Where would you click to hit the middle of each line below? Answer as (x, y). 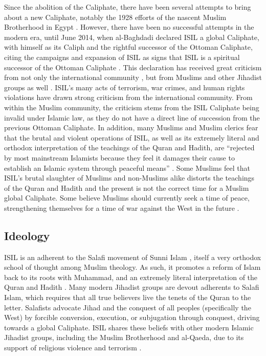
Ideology (27, 235)
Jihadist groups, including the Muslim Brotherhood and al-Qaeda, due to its (124, 337)
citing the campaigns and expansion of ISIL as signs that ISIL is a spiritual (122, 57)
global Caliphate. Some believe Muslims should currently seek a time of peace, (127, 198)
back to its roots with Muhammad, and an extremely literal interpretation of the (131, 277)
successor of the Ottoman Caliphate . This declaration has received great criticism (133, 67)
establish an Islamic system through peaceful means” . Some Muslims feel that (127, 167)
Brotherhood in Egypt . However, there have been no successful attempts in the (129, 27)
